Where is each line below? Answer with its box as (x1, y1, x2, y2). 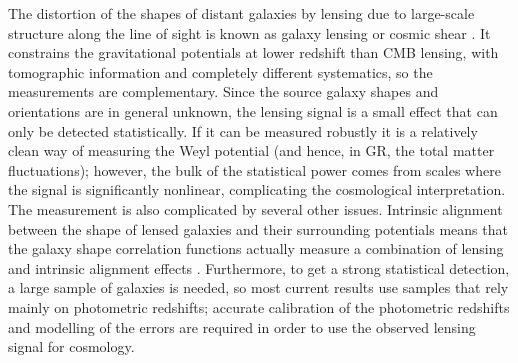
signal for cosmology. (8, 336, 135, 357)
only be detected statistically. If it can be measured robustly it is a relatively (8, 120, 478, 141)
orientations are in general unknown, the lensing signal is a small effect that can (8, 100, 498, 121)
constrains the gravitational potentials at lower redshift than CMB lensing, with (8, 42, 499, 63)
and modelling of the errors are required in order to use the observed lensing (8, 316, 476, 337)
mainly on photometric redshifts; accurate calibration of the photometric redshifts (8, 296, 510, 317)
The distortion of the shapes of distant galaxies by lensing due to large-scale (8, 3, 475, 23)
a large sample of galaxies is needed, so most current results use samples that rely (8, 277, 509, 298)
